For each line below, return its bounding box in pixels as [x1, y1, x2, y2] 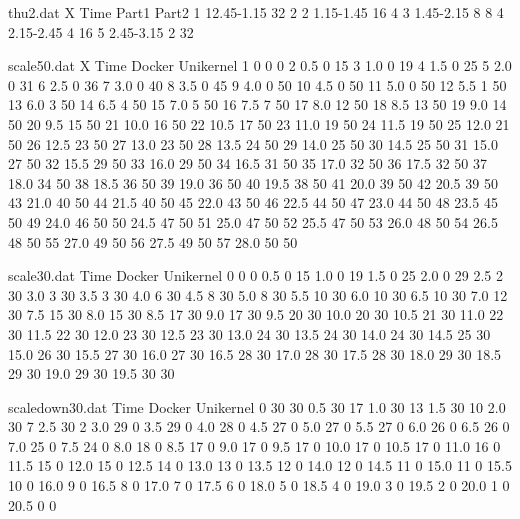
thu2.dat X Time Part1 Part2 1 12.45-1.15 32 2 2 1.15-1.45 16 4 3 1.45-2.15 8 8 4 [8, 2, 504, 22]
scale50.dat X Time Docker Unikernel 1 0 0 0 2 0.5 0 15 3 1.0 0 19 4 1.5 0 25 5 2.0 [8, 55, 512, 76]
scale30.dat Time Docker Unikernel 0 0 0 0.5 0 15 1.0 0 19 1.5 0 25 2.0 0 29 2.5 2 [8, 265, 503, 286]
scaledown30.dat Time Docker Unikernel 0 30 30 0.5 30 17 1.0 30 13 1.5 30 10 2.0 [8, 396, 506, 417]
